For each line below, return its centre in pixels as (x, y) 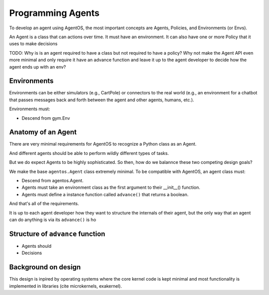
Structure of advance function (57, 234)
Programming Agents (54, 13)
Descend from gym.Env (46, 118)
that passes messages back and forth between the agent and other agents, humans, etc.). (102, 100)
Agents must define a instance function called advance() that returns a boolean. (105, 194)
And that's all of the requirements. (44, 204)
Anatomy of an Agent (43, 132)
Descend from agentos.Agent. (53, 181)
